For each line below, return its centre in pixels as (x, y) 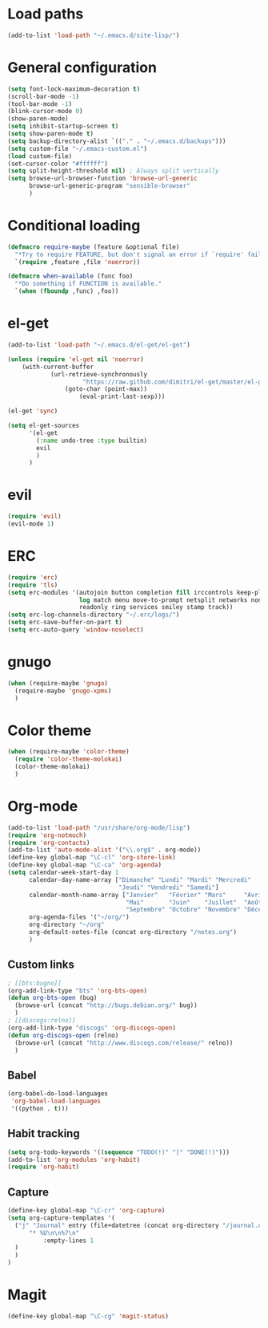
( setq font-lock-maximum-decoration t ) (74, 89)
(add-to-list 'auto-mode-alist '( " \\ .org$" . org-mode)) (104, 850)
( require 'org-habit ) (44, 1167)
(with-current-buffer (58, 367)
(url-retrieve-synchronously (99, 374)
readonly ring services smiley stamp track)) (156, 607)
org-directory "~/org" (66, 925)
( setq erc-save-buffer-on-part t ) (65, 623)
